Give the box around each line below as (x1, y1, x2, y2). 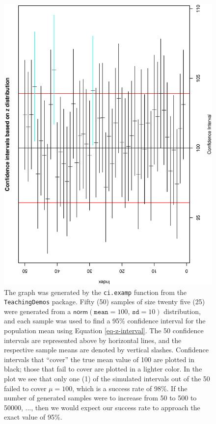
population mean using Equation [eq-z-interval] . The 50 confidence (4, 325, 204, 336)
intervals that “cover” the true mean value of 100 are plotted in (4, 354, 194, 364)
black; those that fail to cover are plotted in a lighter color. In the (4, 364, 202, 374)
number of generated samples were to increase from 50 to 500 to (4, 393, 197, 403)
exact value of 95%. (4, 412, 62, 422)
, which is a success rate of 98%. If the (72, 383, 188, 393)
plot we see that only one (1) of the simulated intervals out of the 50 (4, 373, 210, 384)
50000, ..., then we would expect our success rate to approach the (4, 402, 200, 412)
